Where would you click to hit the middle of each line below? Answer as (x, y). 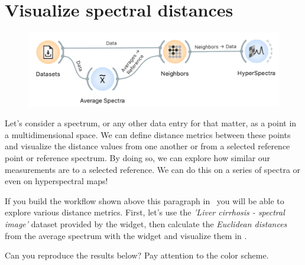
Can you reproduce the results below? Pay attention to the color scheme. (137, 255)
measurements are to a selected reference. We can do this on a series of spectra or (153, 169)
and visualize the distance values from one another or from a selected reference (147, 146)
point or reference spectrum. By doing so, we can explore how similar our (138, 157)
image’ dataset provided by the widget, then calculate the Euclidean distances (146, 223)
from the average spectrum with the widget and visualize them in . (126, 235)
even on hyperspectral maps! (56, 181)
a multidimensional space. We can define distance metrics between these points (148, 134)
